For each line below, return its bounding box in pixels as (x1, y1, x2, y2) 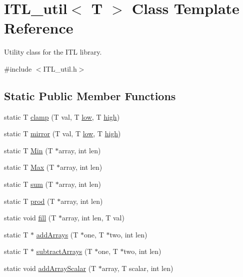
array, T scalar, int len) (101, 263, 173, 273)
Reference (4, 18, 73, 38)
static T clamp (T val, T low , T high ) (4, 111, 120, 122)
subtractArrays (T (36, 246, 92, 256)
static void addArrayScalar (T (4, 263, 96, 273)
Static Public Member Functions (4, 88, 176, 103)
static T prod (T (4, 195, 55, 206)
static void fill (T (4, 212, 56, 223)
